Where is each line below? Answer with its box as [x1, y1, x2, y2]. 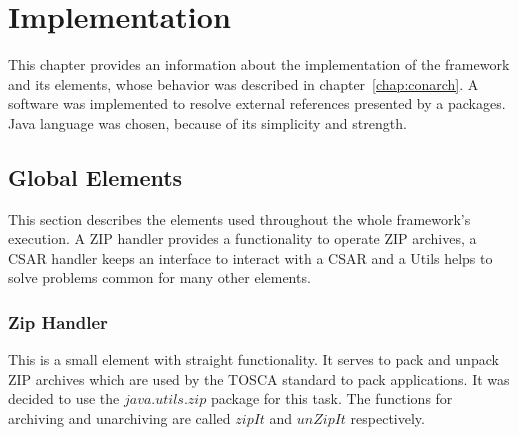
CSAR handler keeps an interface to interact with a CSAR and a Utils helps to [8, 247, 493, 268]
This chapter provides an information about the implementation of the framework [8, 54, 510, 75]
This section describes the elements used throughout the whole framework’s [8, 208, 471, 229]
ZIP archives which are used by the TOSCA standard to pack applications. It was [8, 368, 510, 389]
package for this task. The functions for [210, 388, 453, 409]
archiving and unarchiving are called [8, 408, 231, 429]
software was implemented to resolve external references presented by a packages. [8, 93, 506, 114]
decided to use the [8, 388, 120, 409]
